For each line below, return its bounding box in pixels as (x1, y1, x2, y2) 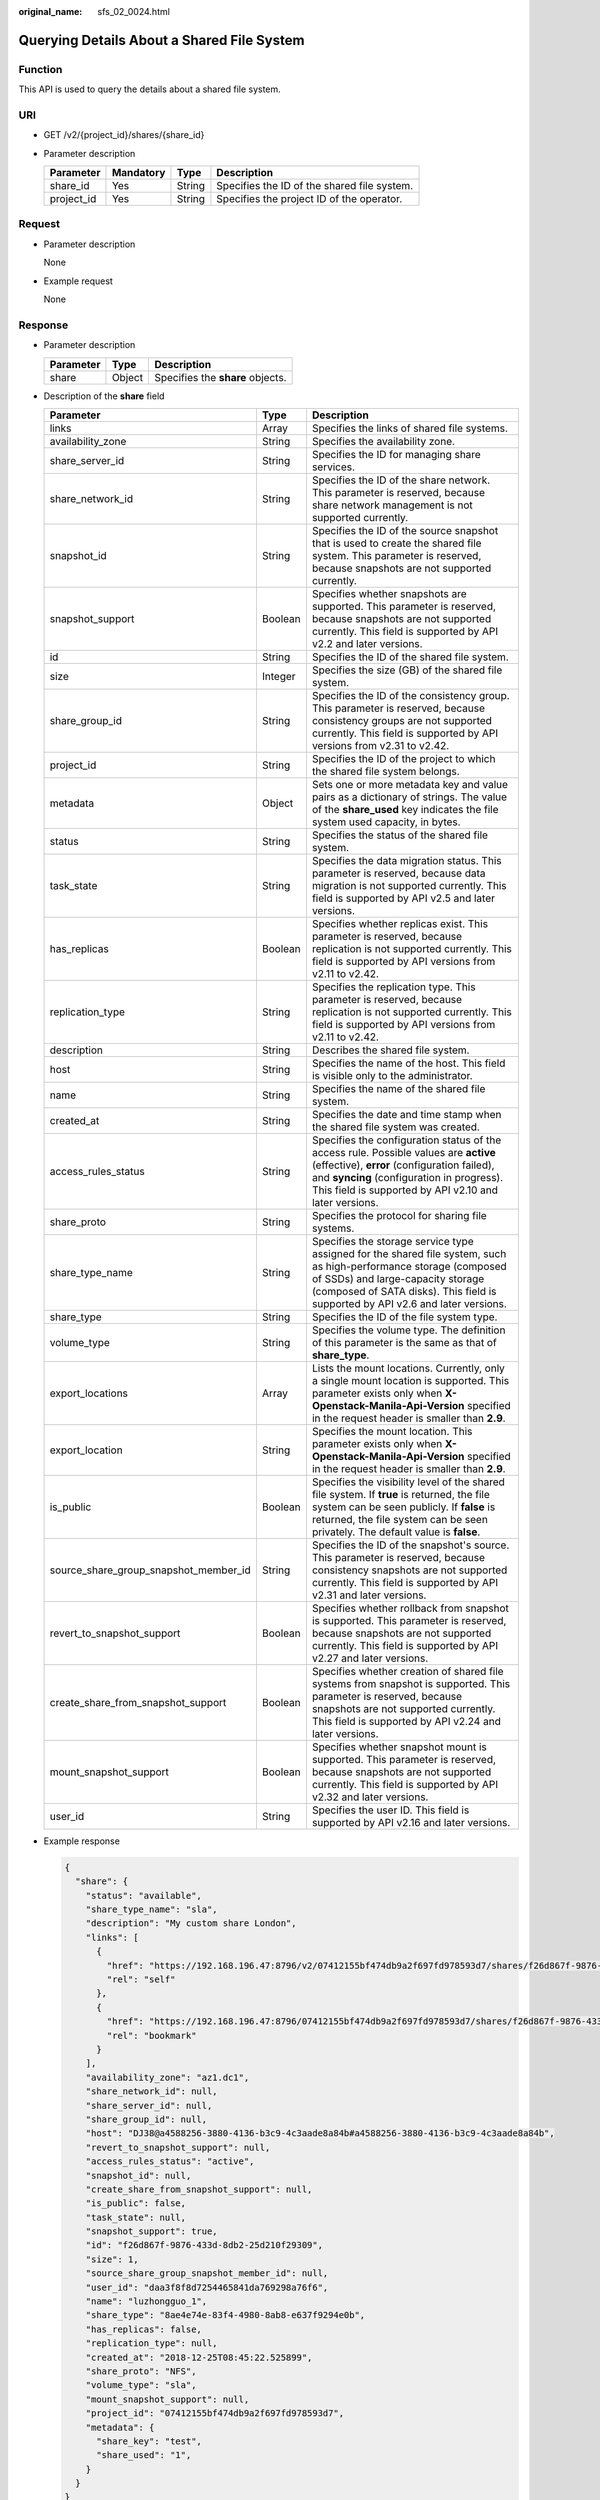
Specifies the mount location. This (311, 1424, 473, 1438)
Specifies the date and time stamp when (311, 1107, 502, 1121)
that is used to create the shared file (311, 536, 482, 550)
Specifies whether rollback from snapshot (311, 1601, 509, 1615)
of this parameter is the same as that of (311, 1335, 497, 1349)
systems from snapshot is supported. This (311, 1676, 510, 1690)
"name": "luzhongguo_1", (85, 2296, 208, 2307)
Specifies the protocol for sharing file (311, 1208, 487, 1222)
